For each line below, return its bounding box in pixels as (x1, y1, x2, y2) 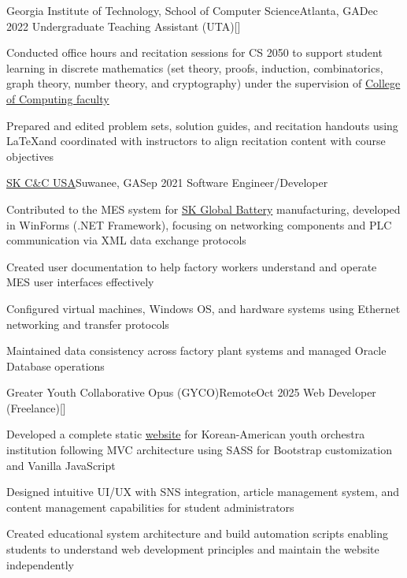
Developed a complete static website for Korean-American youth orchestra (6, 426, 365, 442)
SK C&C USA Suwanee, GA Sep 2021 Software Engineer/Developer (6, 174, 328, 191)
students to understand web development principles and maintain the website (6, 541, 379, 557)
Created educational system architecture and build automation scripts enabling (6, 525, 389, 542)
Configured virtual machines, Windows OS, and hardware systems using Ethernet (6, 300, 401, 316)
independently (6, 556, 74, 572)
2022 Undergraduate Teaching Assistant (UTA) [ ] (6, 17, 241, 34)
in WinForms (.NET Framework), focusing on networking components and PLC (6, 216, 392, 233)
